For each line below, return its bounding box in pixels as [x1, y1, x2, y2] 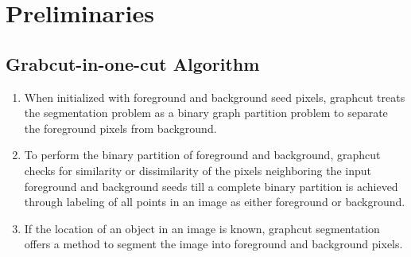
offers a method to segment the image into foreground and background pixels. [24, 236, 403, 252]
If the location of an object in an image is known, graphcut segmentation [24, 220, 380, 236]
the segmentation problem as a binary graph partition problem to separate [24, 104, 388, 121]
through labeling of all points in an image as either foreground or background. [24, 193, 405, 210]
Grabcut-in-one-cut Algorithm [6, 51, 260, 76]
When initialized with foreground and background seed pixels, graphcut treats [24, 88, 405, 105]
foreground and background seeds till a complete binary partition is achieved [24, 177, 398, 194]
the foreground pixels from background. [24, 119, 217, 136]
